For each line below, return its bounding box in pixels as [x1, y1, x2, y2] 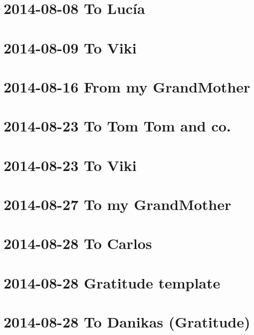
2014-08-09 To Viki [3, 37, 137, 57]
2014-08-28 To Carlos [3, 233, 152, 253]
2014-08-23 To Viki [3, 154, 137, 175]
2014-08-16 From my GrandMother [3, 76, 251, 96]
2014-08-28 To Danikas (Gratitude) [3, 311, 251, 332]
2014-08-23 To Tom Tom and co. [3, 115, 231, 136]
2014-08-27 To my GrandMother [3, 194, 232, 214]
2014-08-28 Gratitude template [3, 272, 221, 292]
